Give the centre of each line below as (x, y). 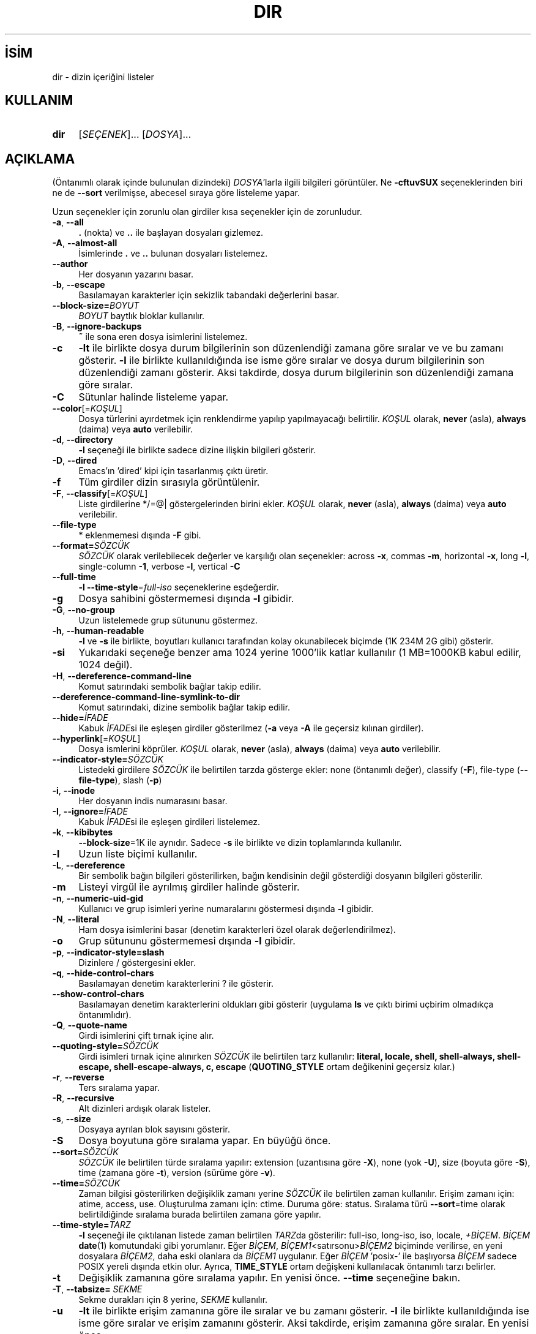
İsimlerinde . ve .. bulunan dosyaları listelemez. (173, 254)
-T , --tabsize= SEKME (97, 1289)
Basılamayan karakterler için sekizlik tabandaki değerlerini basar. (209, 295)
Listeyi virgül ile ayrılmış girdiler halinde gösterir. (189, 887)
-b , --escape (79, 285)
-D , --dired (75, 461)
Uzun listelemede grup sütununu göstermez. (168, 620)
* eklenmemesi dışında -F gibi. (140, 535)
